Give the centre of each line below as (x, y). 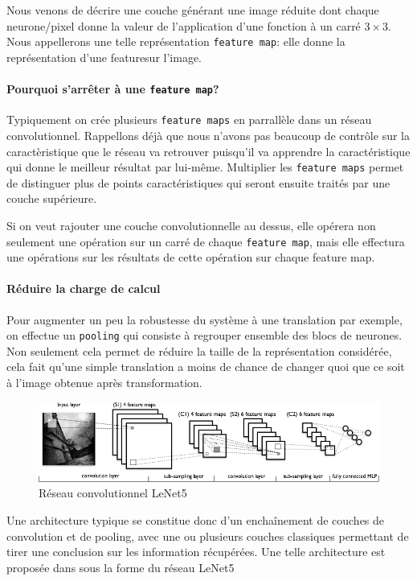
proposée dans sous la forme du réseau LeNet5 (121, 567)
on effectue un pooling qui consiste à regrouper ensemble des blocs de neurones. (204, 335)
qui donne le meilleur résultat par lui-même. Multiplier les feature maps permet (205, 167)
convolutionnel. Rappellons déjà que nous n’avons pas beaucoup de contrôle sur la (208, 135)
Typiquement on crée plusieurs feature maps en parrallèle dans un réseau (189, 119)
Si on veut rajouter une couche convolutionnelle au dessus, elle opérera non (191, 225)
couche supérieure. (52, 198)
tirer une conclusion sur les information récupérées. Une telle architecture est (196, 552)
